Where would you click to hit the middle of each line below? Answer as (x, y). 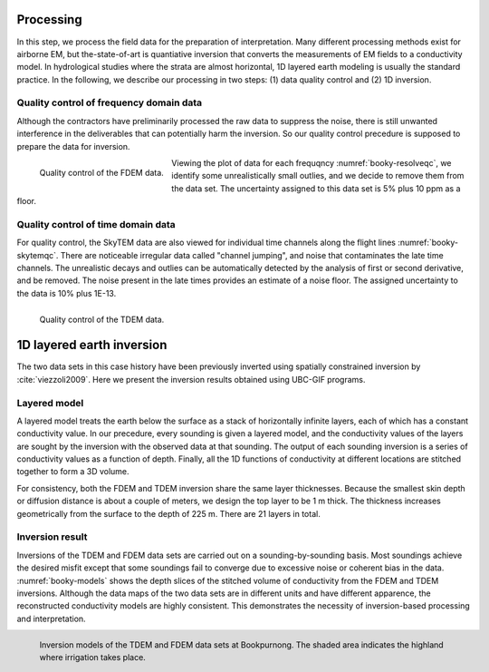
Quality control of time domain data (96, 224)
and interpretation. (51, 618)
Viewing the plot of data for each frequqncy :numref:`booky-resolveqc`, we (312, 163)
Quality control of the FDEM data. (102, 172)
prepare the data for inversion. (73, 146)
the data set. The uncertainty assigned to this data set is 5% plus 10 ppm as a (316, 188)
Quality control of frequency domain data (110, 102)
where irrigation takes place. (93, 657)
